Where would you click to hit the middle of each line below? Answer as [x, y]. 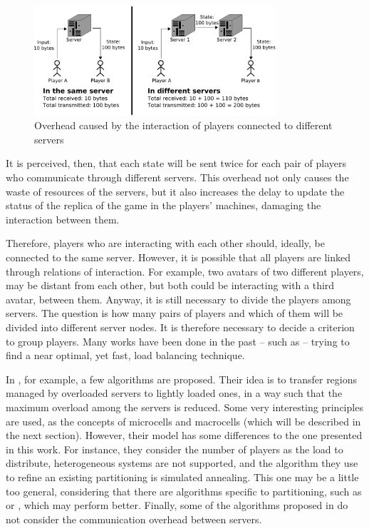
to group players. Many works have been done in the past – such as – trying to [178, 341]
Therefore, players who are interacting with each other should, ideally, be [166, 243]
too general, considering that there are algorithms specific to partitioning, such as [184, 491]
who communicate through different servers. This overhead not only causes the [177, 177]
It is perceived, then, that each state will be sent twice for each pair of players [176, 163]
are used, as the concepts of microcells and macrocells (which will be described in [183, 421]
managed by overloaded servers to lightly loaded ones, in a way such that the [174, 393]
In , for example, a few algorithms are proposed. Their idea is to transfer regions [182, 379]
